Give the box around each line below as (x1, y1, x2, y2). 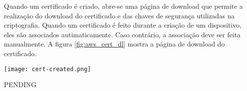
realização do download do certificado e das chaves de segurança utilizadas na (4, 10, 235, 20)
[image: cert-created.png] (4, 65, 91, 73)
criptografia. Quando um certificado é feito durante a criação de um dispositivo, (4, 20, 242, 30)
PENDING (4, 79, 36, 90)
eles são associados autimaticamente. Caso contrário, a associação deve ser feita (4, 29, 241, 39)
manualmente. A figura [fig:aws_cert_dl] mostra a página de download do (4, 39, 225, 49)
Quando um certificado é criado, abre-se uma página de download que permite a (4, 1, 243, 11)
